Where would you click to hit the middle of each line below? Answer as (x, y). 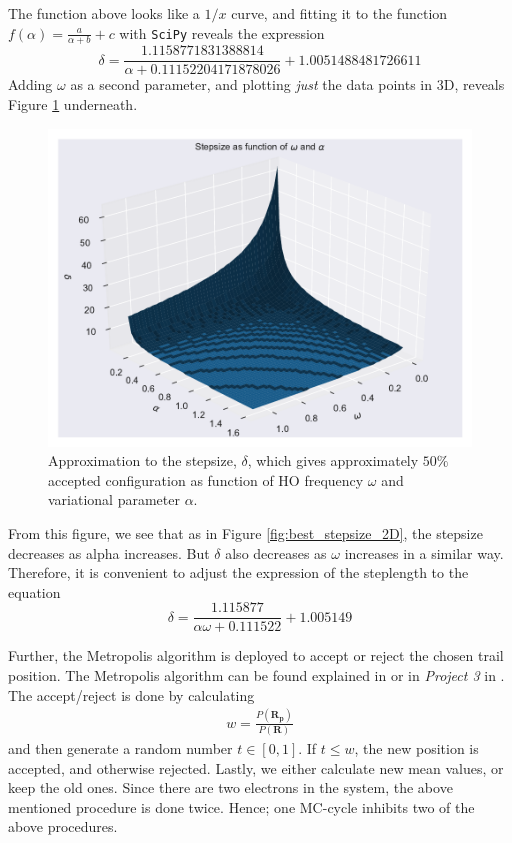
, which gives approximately (333, 460)
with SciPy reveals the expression (222, 32)
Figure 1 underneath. (73, 104)
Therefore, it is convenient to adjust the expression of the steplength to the (238, 572)
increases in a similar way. (424, 552)
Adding (30, 84)
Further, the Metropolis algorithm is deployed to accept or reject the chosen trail (256, 655)
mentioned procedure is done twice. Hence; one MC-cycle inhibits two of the (241, 806)
